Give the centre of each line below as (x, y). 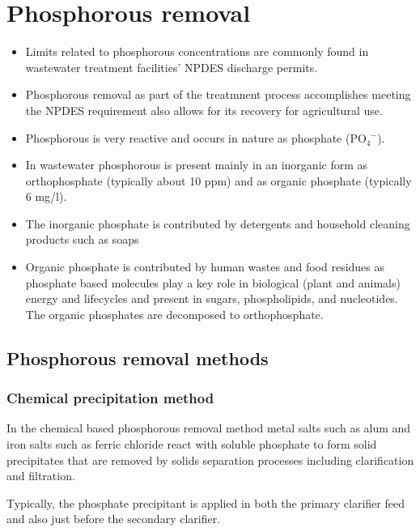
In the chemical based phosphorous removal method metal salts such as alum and (209, 428)
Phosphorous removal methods (138, 358)
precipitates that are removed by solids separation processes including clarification (210, 460)
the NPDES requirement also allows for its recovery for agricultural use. (204, 110)
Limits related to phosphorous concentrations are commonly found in (197, 51)
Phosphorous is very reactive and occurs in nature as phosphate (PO (196, 137)
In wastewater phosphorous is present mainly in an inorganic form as (197, 165)
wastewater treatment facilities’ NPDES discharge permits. (172, 67)
